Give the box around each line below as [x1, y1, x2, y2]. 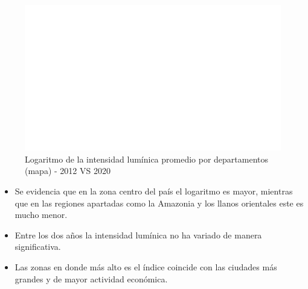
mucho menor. [14, 208, 68, 221]
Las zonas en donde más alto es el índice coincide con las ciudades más [14, 260, 277, 273]
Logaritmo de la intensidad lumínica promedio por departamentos [25, 152, 269, 165]
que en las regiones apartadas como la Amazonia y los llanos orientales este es [14, 196, 304, 209]
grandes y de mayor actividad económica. [14, 272, 168, 285]
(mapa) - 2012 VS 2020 [25, 164, 111, 177]
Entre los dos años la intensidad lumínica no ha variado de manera [14, 228, 262, 241]
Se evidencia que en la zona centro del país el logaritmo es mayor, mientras [14, 185, 293, 197]
